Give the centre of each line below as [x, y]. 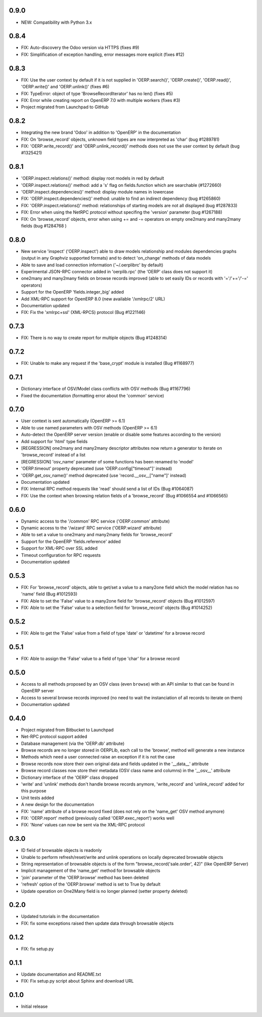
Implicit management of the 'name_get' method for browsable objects [91, 870]
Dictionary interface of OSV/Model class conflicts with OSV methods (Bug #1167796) [106, 389]
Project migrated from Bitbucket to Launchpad [67, 730]
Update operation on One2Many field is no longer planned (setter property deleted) [104, 891]
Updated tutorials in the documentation [60, 917]
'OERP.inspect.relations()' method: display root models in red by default [93, 178]
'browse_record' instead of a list [53, 455]
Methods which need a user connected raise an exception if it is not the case [98, 757]
